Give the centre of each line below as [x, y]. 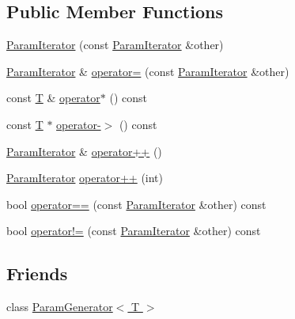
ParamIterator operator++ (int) [85, 178]
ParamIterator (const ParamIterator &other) [115, 45]
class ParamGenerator [60, 307]
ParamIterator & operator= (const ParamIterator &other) [148, 71]
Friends [37, 273]
